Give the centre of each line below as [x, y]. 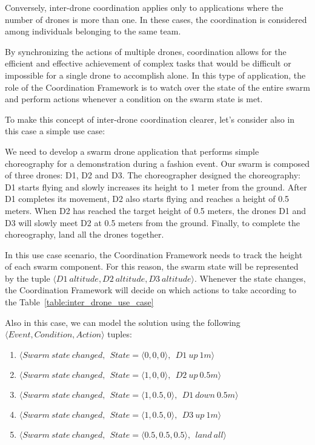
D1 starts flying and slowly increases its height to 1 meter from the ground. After [156, 187]
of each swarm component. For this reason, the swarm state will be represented [152, 266]
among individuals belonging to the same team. [93, 31]
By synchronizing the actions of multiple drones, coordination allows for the [146, 51]
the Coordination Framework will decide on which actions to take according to [151, 290]
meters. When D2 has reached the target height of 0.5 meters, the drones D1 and [156, 210]
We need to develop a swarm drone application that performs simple [132, 151]
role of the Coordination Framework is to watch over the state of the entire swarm [157, 87]
